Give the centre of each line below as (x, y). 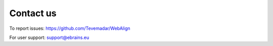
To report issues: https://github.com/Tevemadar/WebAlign (70, 28)
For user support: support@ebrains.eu (49, 37)
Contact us (33, 13)
